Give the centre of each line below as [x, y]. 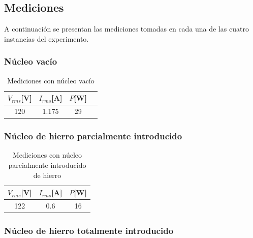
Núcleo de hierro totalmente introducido [89, 230]
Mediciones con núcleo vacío [51, 80]
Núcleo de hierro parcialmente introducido [93, 136]
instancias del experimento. [46, 38]
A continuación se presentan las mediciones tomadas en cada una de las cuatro [126, 29]
